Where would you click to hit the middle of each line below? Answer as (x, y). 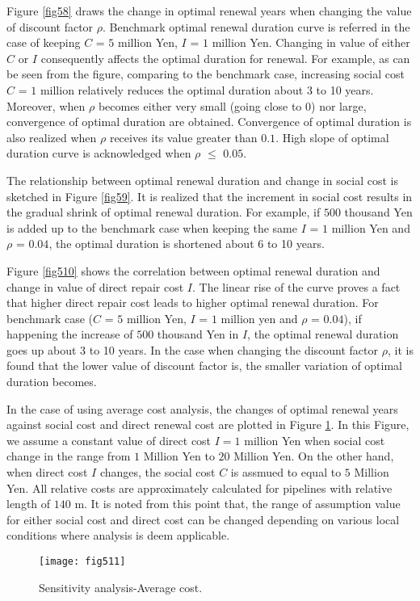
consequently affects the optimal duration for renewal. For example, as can (225, 58)
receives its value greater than (183, 137)
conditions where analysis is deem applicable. (118, 535)
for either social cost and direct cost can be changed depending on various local (203, 519)
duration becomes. (52, 382)
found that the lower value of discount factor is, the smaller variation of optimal (205, 366)
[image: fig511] (82, 561)
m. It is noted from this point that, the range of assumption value (237, 504)
